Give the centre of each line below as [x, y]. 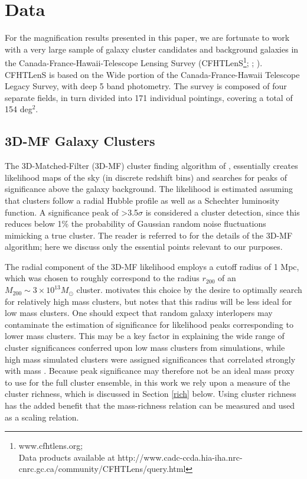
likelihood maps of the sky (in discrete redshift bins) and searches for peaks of [146, 177]
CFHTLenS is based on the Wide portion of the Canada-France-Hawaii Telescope [152, 74]
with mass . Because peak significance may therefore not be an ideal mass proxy [150, 371]
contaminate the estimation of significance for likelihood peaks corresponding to [149, 324]
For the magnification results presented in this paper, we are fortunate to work [147, 38]
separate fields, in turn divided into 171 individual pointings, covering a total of [149, 97]
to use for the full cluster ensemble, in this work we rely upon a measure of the [148, 382]
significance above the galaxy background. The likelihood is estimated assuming [149, 189]
